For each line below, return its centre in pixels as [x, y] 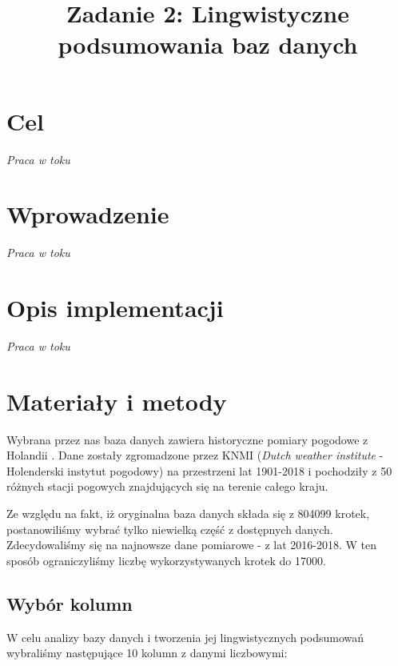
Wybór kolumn [70, 603]
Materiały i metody [117, 401]
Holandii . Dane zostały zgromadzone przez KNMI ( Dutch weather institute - [195, 455]
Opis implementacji [115, 307]
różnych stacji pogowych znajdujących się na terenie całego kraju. [167, 486]
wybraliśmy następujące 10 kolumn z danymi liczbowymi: [147, 653]
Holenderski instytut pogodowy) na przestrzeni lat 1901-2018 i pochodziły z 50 [199, 470]
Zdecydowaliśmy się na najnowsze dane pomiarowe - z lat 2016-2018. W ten [191, 545]
